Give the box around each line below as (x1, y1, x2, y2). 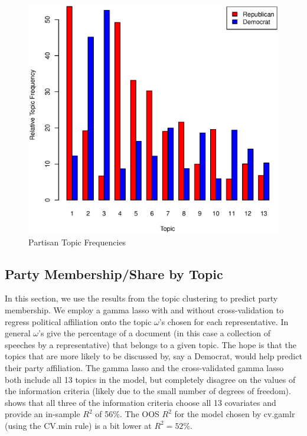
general (5, 327, 31, 339)
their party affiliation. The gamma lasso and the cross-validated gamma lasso (5, 361, 284, 373)
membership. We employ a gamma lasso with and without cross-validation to (5, 303, 284, 316)
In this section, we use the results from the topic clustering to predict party (5, 292, 278, 304)
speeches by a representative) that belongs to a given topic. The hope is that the (5, 338, 296, 350)
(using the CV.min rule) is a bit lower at (5, 419, 152, 431)
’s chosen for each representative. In (159, 315, 289, 327)
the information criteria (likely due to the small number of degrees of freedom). (5, 385, 291, 397)
